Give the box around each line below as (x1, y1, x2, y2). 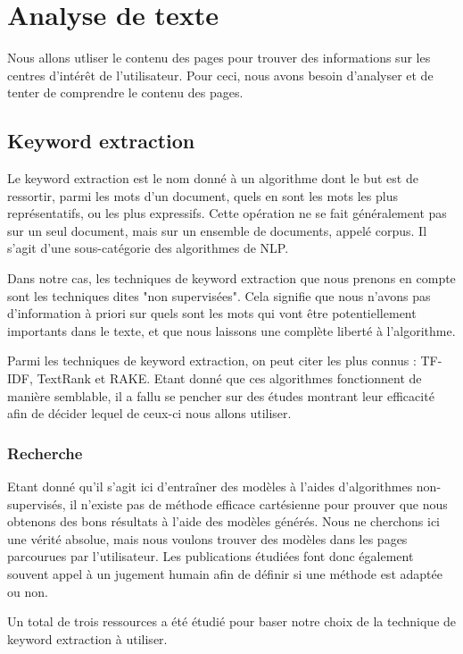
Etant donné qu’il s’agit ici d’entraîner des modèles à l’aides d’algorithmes (7, 477, 413, 496)
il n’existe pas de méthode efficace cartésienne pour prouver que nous (70, 494, 448, 513)
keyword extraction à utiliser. (7, 629, 168, 648)
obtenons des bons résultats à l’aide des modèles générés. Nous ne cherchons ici (7, 512, 440, 531)
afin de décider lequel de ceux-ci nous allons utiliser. (7, 404, 292, 423)
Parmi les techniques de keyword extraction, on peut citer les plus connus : (7, 351, 417, 370)
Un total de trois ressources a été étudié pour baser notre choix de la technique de (7, 612, 457, 631)
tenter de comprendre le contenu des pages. (7, 83, 244, 102)
